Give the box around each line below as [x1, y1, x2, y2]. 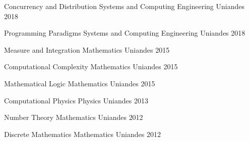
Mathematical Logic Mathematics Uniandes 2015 [4, 78, 155, 88]
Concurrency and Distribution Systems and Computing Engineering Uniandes [4, 1, 244, 11]
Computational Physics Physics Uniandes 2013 [4, 95, 148, 105]
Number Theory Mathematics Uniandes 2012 [4, 112, 143, 122]
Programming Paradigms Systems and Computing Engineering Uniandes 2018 [4, 28, 245, 38]
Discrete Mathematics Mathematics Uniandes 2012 [4, 128, 161, 139]
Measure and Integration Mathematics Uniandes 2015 [4, 44, 170, 55]
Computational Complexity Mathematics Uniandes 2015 [4, 61, 178, 72]
